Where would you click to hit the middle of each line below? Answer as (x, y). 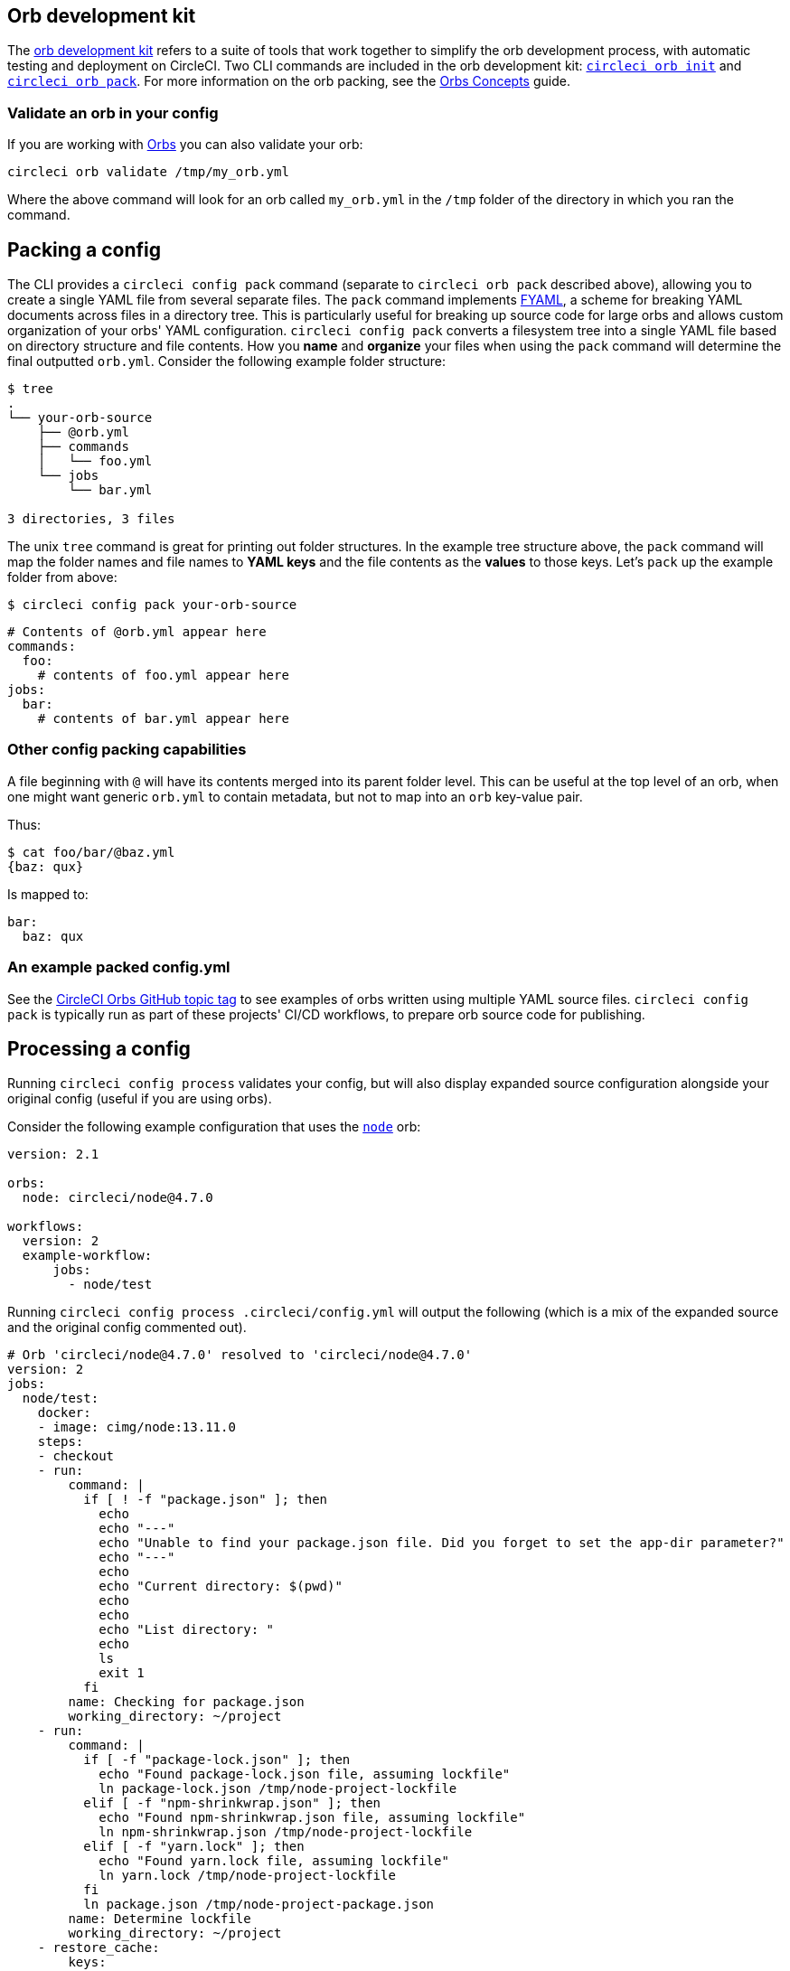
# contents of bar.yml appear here (163, 719)
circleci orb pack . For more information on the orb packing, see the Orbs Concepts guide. (289, 81)
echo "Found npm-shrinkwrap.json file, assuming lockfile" (312, 1818)
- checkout (76, 1456)
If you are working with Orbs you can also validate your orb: (185, 145)
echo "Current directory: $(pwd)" (221, 1586)
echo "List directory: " (187, 1630)
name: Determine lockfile (160, 1919)
